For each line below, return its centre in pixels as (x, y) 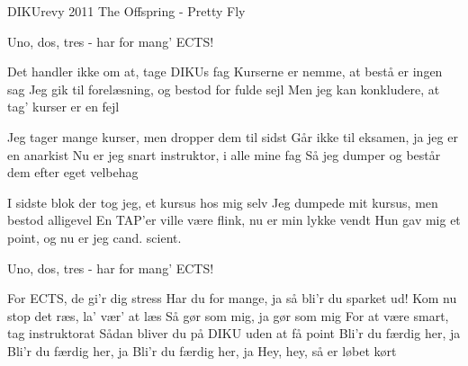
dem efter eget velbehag (73, 172)
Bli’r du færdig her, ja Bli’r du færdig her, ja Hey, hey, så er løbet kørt (202, 350)
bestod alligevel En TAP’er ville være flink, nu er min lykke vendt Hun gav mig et (234, 220)
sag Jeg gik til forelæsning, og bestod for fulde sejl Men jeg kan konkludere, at (224, 89)
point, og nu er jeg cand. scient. (94, 237)
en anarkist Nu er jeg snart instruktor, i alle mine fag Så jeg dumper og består (224, 154)
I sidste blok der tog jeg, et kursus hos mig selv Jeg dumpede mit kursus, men (223, 202)
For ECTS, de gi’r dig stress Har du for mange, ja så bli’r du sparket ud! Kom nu (232, 298)
